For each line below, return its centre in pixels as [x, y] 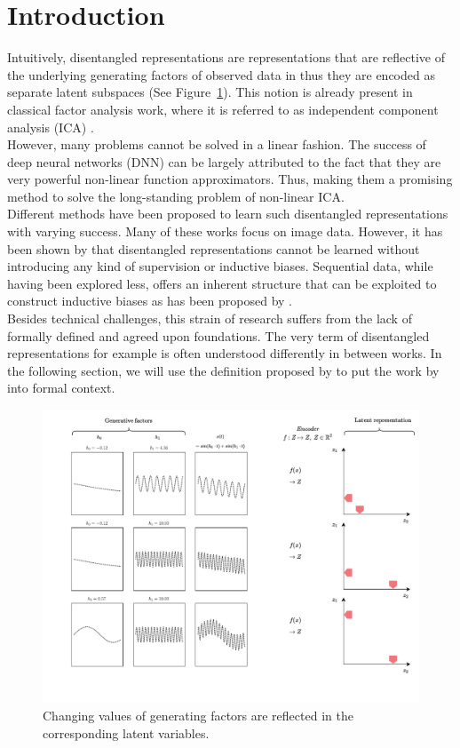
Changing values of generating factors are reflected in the [198, 716]
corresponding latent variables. [126, 732]
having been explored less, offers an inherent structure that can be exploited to [222, 283]
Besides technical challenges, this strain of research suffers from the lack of [210, 318]
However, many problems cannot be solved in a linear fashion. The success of [217, 144]
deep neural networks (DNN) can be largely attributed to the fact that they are [224, 161]
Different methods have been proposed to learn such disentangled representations [228, 214]
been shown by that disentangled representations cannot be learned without [214, 248]
